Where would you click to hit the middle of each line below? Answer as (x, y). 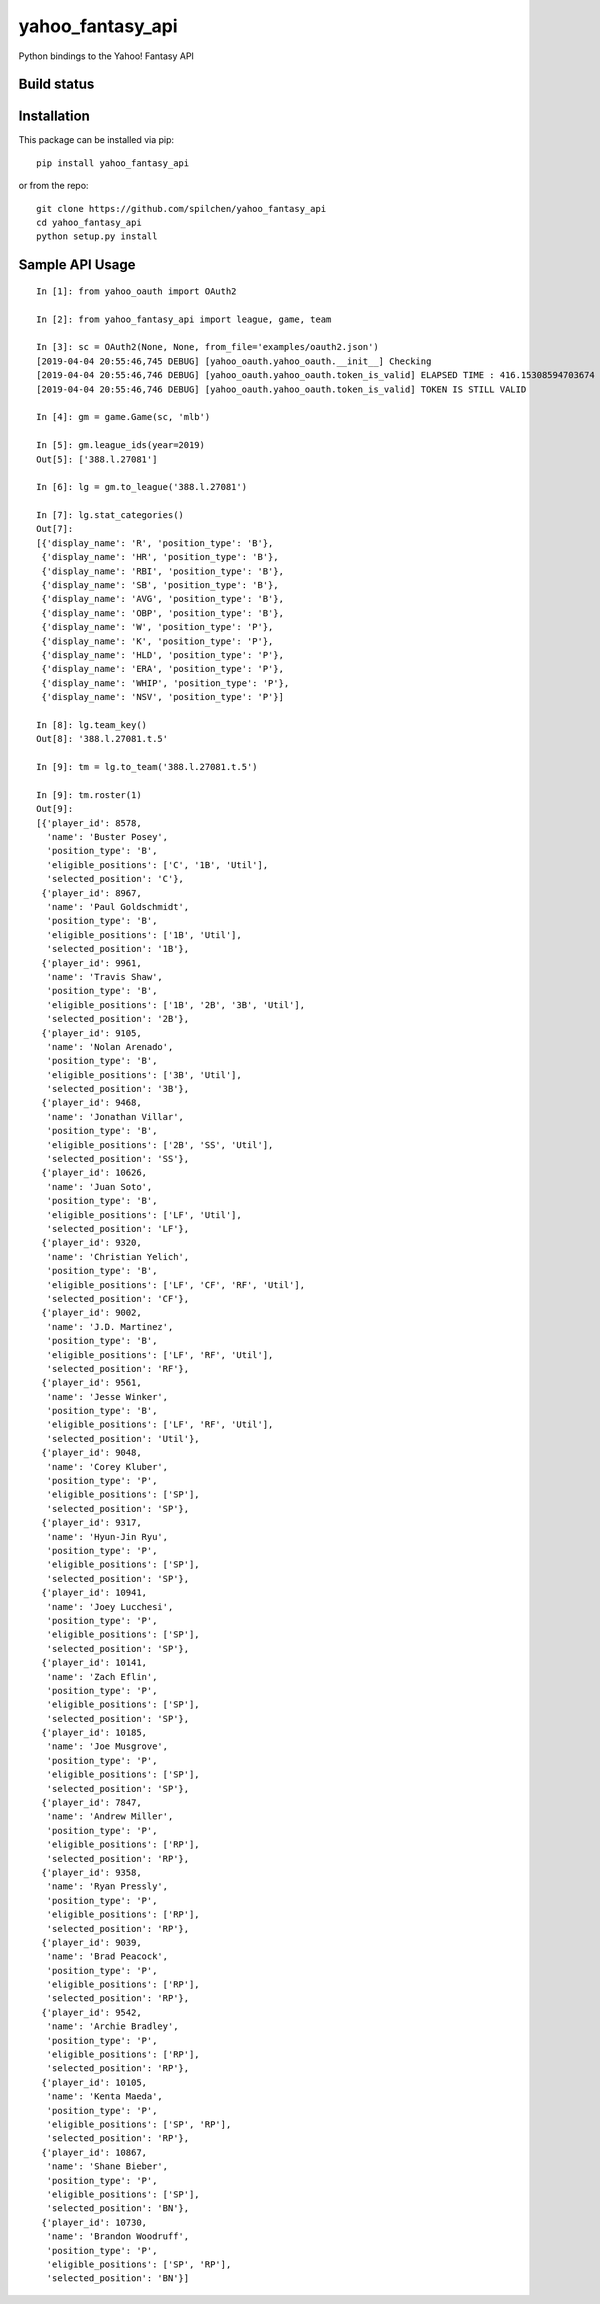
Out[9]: (55, 809)
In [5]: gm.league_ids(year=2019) (120, 445)
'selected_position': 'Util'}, (123, 1438)
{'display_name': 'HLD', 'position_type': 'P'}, (163, 654)
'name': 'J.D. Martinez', (110, 1326)
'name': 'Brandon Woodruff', (118, 2236)
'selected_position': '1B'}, (118, 949)
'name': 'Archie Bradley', (112, 2026)
